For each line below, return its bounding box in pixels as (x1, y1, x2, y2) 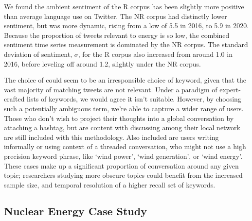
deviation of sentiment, (4, 49, 72, 59)
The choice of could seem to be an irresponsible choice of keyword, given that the (4, 75, 247, 85)
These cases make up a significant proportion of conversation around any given (4, 160, 239, 170)
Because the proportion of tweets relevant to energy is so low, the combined (4, 30, 230, 40)
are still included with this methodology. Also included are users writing (4, 132, 219, 142)
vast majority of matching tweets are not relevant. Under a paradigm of (4, 84, 217, 94)
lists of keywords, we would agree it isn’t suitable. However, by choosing (27, 94, 241, 104)
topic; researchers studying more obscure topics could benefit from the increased (4, 170, 243, 180)
